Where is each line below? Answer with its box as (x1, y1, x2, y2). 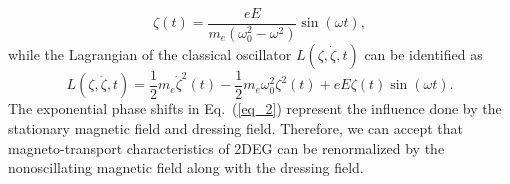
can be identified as (364, 43, 483, 64)
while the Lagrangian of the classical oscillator (8, 43, 292, 64)
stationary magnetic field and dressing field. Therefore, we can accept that (8, 117, 463, 138)
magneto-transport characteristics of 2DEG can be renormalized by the (8, 137, 445, 158)
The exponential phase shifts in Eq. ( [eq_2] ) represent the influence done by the (8, 98, 502, 119)
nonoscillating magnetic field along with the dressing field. (8, 157, 364, 178)
